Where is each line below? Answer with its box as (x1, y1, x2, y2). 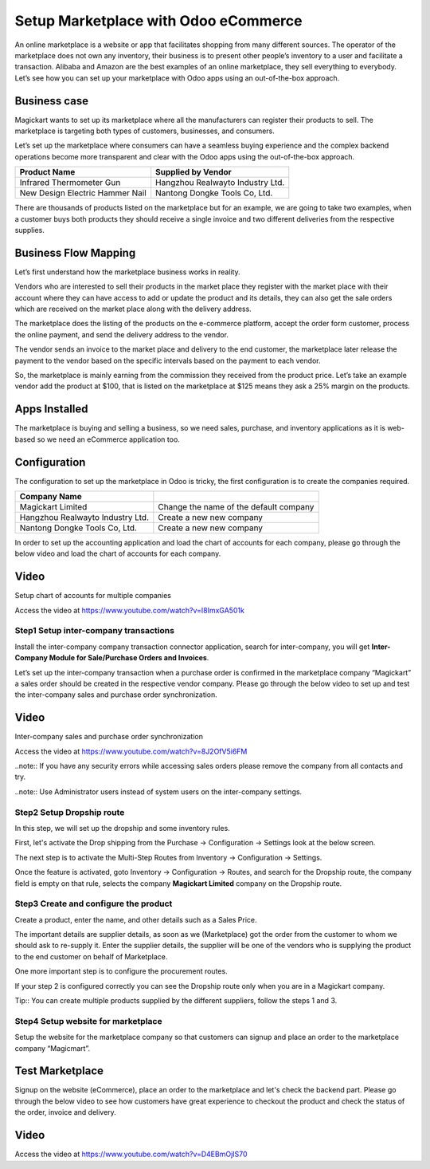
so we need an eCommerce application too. (37, 435, 181, 444)
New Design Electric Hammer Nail (19, 187, 147, 199)
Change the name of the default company (158, 501, 315, 512)
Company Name (19, 490, 83, 502)
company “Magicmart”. (14, 1043, 91, 1053)
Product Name (19, 167, 76, 178)
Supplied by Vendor (155, 167, 233, 178)
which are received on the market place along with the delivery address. (14, 304, 252, 314)
